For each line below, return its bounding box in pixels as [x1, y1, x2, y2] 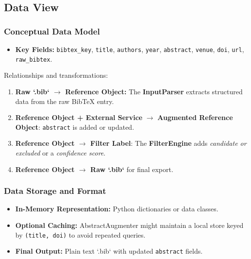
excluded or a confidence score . [15, 147, 106, 157]
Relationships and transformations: [4, 70, 108, 80]
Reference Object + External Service [15, 112, 143, 122]
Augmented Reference [157, 112, 233, 122]
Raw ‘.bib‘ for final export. [90, 164, 173, 174]
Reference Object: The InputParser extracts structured [65, 86, 243, 96]
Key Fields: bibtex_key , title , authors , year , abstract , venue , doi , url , [15, 44, 244, 54]
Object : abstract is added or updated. [15, 121, 134, 132]
